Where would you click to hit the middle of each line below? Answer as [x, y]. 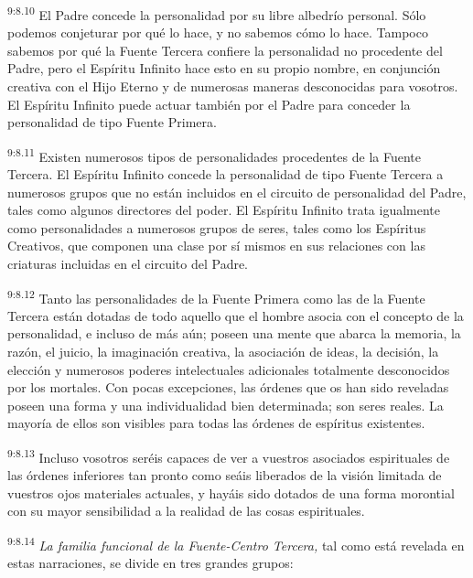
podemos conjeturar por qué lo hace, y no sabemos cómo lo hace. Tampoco [218, 32]
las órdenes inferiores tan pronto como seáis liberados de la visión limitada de [225, 475]
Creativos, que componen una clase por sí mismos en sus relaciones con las [216, 246]
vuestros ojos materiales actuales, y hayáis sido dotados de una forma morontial [231, 492]
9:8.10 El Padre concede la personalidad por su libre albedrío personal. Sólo [217, 13]
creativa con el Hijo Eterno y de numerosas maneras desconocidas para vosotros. [233, 86]
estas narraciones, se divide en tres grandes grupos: [150, 563]
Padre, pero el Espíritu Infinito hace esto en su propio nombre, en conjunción [224, 68]
